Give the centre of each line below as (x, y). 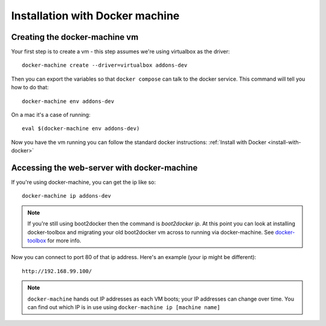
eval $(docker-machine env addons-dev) (81, 129)
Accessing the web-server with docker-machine (104, 168)
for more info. (64, 240)
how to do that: (30, 87)
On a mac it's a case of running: (51, 115)
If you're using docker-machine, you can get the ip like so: (84, 182)
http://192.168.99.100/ (57, 271)
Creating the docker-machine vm (75, 37)
